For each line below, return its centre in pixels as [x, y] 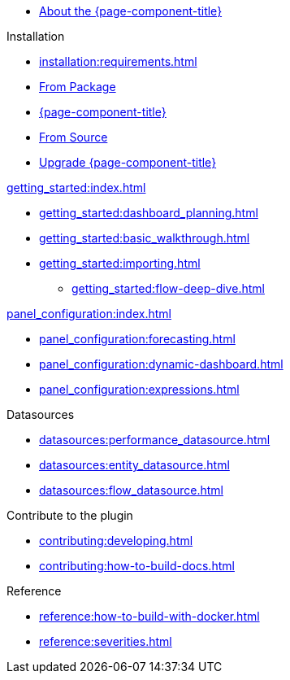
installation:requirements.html [118, 61]
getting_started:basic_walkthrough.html [145, 238]
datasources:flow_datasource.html [131, 490]
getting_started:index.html [76, 187]
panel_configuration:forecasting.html [137, 339]
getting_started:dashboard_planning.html [149, 213]
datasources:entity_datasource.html [134, 465]
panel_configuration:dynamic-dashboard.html [161, 364]
